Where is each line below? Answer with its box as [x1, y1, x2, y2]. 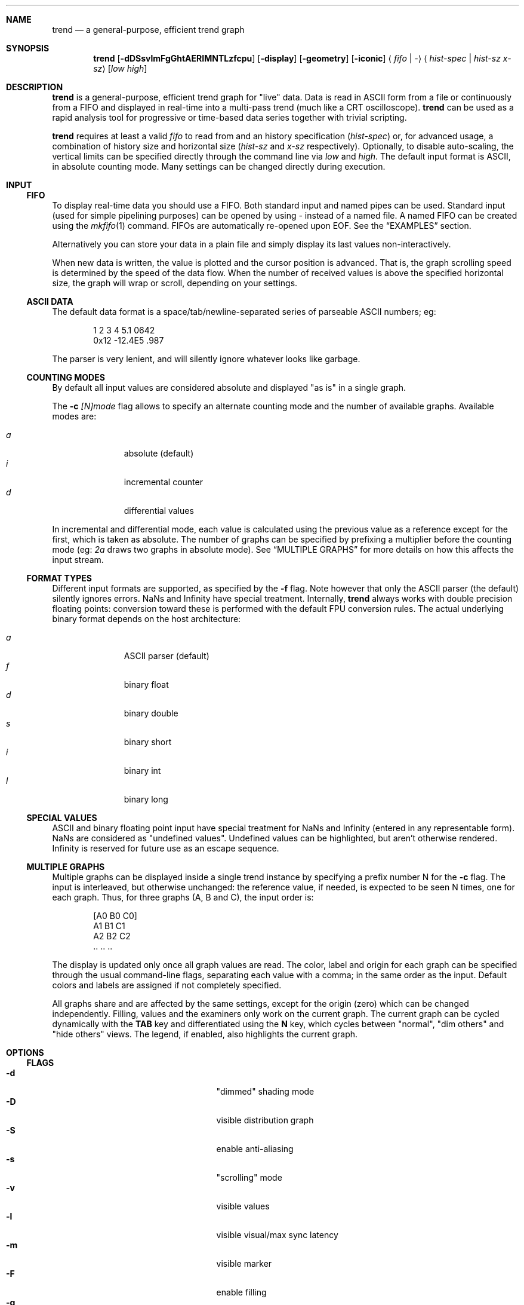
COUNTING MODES [26, 372, 105, 382]
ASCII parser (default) [124, 651, 209, 661]
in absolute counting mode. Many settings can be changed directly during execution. [52, 161, 386, 171]
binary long [124, 794, 168, 804]
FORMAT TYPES [26, 573, 92, 583]
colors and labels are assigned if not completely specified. [52, 980, 282, 990]
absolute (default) [124, 448, 194, 458]
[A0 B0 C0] [93, 911, 137, 921]
